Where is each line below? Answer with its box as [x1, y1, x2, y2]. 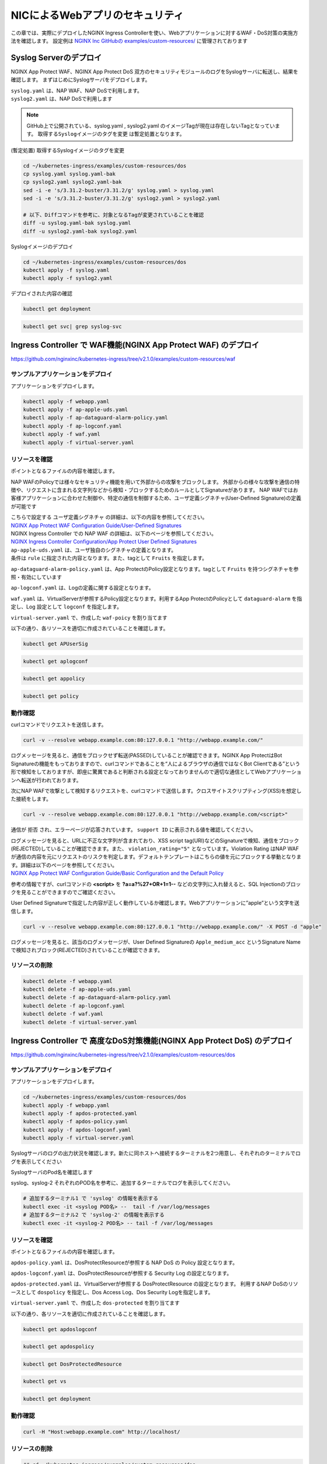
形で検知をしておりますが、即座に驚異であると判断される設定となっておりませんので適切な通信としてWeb [11, 768, 266, 775]
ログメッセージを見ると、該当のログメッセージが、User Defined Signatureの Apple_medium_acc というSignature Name [11, 938, 301, 945]
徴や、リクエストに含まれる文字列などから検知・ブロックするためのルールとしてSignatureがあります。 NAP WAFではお [11, 487, 298, 494]
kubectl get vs [23, 1378, 67, 1385]
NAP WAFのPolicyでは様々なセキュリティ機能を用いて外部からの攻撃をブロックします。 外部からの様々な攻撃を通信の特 [11, 478, 300, 485]
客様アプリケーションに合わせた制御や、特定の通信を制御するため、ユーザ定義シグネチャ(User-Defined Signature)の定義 [11, 495, 302, 502]
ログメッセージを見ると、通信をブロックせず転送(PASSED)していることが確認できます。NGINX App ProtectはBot [11, 752, 283, 759]
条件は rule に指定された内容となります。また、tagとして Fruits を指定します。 [11, 555, 207, 562]
